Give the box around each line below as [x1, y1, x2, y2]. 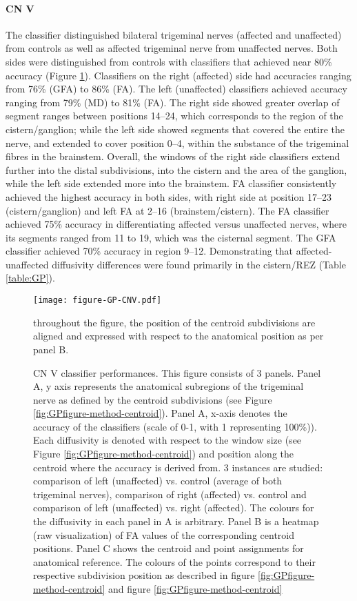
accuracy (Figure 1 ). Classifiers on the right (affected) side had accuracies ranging [6, 68, 351, 82]
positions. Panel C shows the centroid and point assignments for [33, 541, 304, 555]
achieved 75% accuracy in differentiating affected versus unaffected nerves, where [6, 217, 347, 231]
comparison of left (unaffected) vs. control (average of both [33, 473, 283, 488]
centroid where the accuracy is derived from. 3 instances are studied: [33, 460, 323, 474]
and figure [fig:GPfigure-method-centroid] [108, 582, 283, 596]
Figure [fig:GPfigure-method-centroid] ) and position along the [33, 446, 294, 461]
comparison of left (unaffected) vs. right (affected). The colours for [33, 500, 314, 515]
